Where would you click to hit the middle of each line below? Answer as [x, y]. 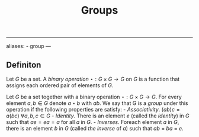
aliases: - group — [29, 46]
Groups [99, 10]
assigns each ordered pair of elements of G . [60, 85]
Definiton [24, 65]
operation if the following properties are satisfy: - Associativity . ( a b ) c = [93, 109]
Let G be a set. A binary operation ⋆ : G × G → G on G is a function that [93, 79]
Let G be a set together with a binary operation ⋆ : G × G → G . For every [94, 97]
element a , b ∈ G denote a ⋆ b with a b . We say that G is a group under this [97, 103]
